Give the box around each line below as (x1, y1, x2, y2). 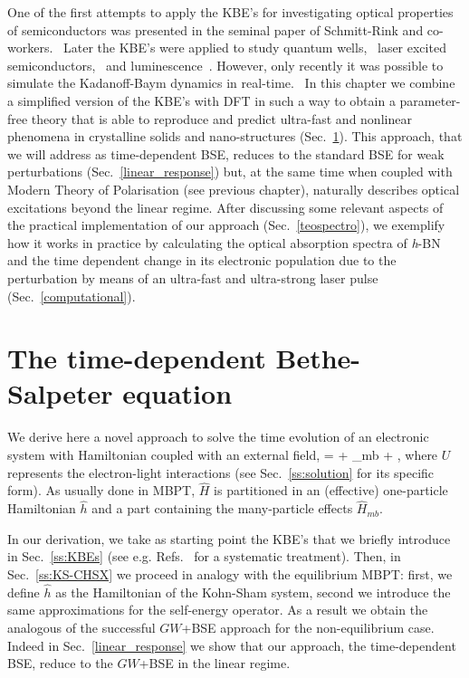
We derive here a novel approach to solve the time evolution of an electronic (7, 427, 429, 446)
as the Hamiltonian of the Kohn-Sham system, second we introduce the (55, 582, 451, 601)
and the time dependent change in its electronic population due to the (7, 251, 397, 270)
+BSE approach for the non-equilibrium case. (181, 618, 435, 636)
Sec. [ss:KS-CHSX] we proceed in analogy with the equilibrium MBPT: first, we (7, 565, 453, 583)
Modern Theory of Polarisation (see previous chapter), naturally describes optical (7, 179, 460, 198)
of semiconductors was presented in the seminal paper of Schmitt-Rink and (7, 20, 424, 39)
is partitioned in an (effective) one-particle (214, 481, 448, 500)
